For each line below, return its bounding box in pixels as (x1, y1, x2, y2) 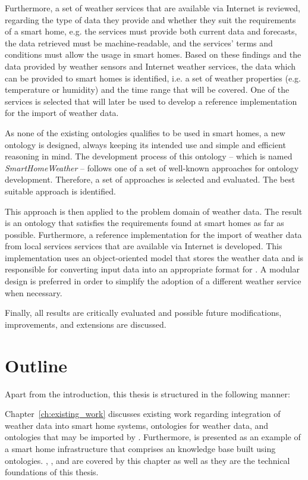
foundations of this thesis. (5, 466, 99, 478)
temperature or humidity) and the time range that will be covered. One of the (5, 83, 290, 96)
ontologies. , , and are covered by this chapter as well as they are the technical (5, 454, 290, 466)
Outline (5, 353, 68, 377)
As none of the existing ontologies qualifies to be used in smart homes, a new (5, 126, 285, 139)
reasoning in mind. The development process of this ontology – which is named (5, 150, 293, 162)
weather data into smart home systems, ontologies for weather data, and (5, 419, 269, 431)
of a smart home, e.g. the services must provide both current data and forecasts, (5, 25, 297, 37)
